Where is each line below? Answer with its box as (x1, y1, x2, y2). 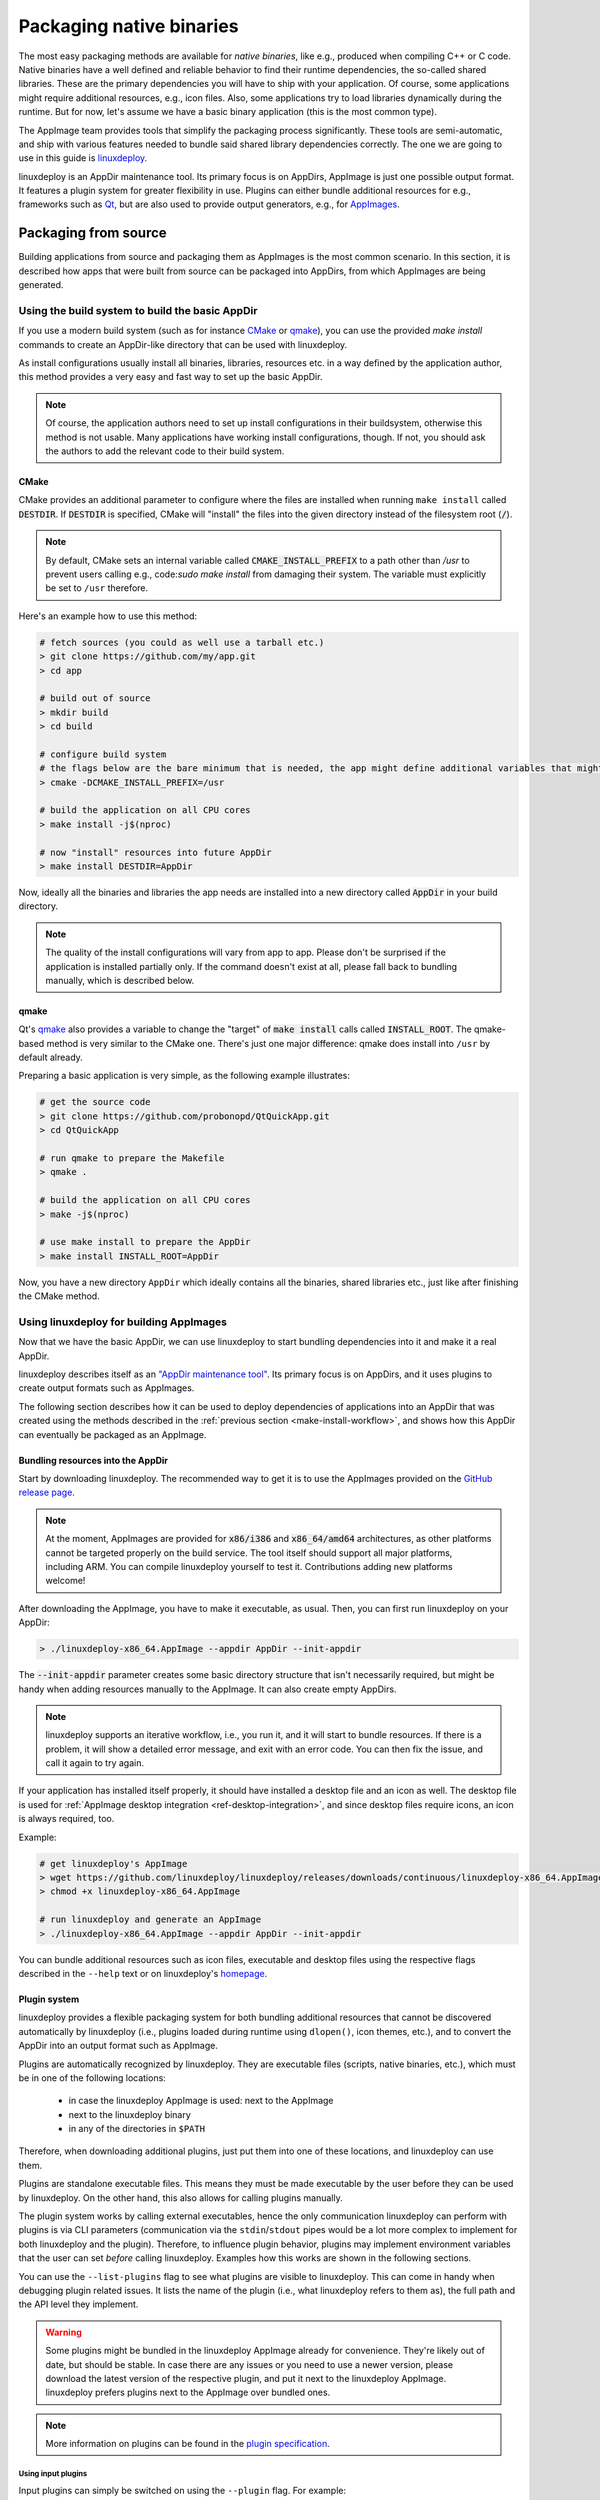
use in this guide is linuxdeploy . (18, 152, 148, 164)
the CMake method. (18, 1290, 100, 1302)
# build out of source (39, 693, 151, 704)
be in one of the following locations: (18, 2071, 167, 2084)
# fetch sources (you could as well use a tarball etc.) (39, 636, 325, 648)
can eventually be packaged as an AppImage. (18, 1428, 207, 1440)
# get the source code (39, 1096, 151, 1108)
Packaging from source (18, 225, 167, 242)
